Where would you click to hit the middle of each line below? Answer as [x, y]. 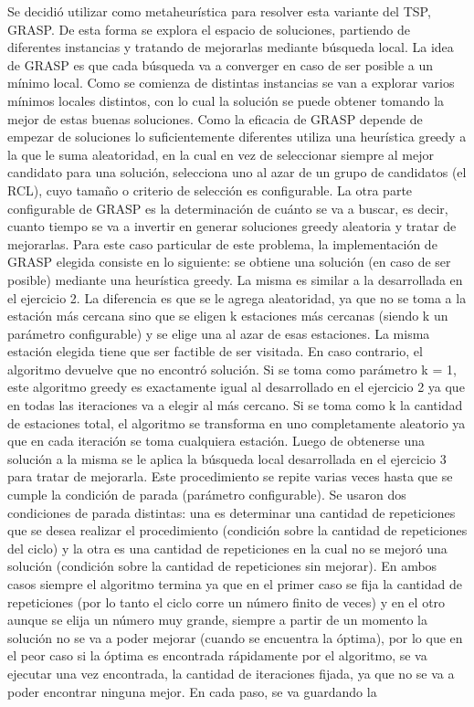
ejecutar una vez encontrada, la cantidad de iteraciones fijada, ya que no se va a [231, 673]
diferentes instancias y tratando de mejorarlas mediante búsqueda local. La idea [231, 47]
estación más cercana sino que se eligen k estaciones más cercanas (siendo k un [228, 316]
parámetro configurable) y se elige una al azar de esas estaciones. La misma [219, 333]
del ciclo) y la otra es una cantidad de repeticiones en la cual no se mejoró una [227, 548]
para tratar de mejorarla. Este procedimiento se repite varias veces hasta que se [230, 476]
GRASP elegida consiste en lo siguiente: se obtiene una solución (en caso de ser [229, 262]
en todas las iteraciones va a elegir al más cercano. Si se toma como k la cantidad [235, 405]
